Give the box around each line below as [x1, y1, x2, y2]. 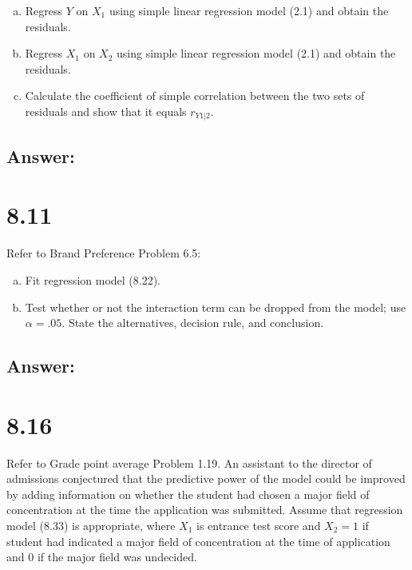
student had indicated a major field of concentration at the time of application [6, 532, 390, 549]
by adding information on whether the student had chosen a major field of [6, 485, 370, 502]
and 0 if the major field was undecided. [6, 548, 197, 565]
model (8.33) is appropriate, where [6, 516, 176, 533]
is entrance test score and [196, 516, 321, 533]
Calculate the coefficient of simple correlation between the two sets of [25, 87, 365, 104]
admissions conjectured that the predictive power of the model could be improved [6, 470, 406, 487]
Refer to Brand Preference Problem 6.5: [6, 245, 201, 261]
